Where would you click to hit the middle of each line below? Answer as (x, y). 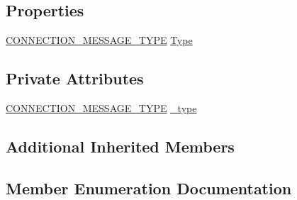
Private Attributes (75, 78)
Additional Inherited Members (120, 146)
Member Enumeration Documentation (149, 188)
